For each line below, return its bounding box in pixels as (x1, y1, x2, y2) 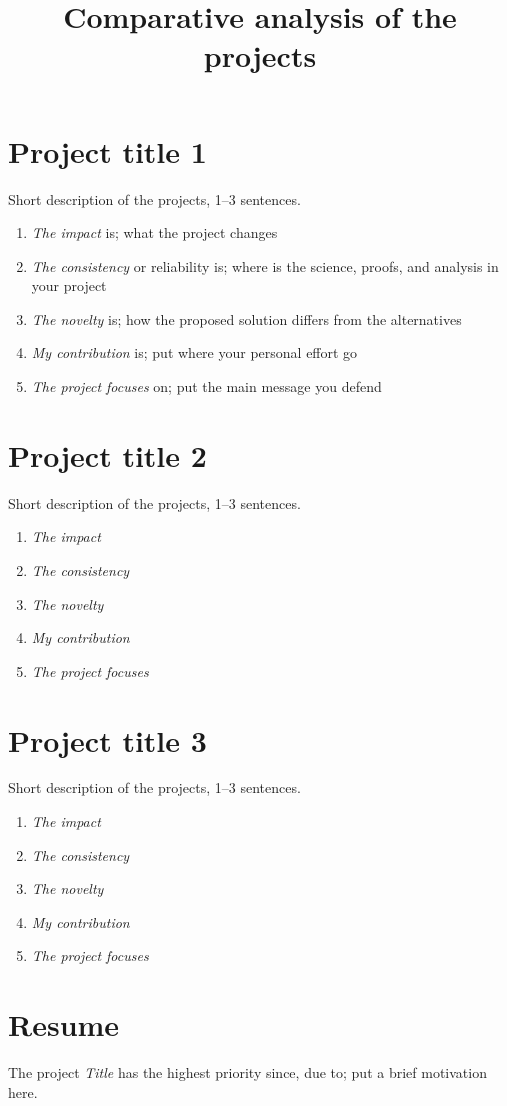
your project (31, 275, 107, 296)
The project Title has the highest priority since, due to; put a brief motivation (8, 1062, 487, 1083)
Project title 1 (8, 130, 207, 171)
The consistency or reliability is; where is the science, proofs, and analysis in (31, 255, 499, 276)
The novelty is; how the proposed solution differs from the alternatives (31, 308, 462, 329)
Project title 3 (8, 719, 207, 760)
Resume (8, 1004, 120, 1045)
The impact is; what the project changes (31, 222, 278, 243)
